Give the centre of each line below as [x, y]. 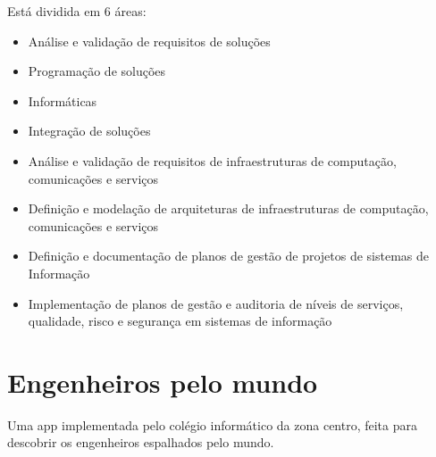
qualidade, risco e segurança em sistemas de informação [180, 321]
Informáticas [63, 100]
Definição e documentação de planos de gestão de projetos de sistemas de [229, 256]
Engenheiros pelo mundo [163, 382]
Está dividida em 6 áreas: [77, 11]
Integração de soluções [89, 131]
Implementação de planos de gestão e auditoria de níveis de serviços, [216, 303]
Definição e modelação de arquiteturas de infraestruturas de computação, [228, 208]
